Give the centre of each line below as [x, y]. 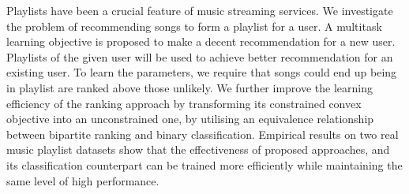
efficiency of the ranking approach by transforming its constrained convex [184, 103]
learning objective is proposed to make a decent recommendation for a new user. [201, 41]
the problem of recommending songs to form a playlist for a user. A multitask [194, 26]
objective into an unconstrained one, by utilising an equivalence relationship [190, 119]
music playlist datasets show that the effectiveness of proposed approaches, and [198, 149]
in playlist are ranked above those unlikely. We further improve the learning [189, 87]
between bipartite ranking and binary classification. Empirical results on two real [203, 134]
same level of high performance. [83, 180]
